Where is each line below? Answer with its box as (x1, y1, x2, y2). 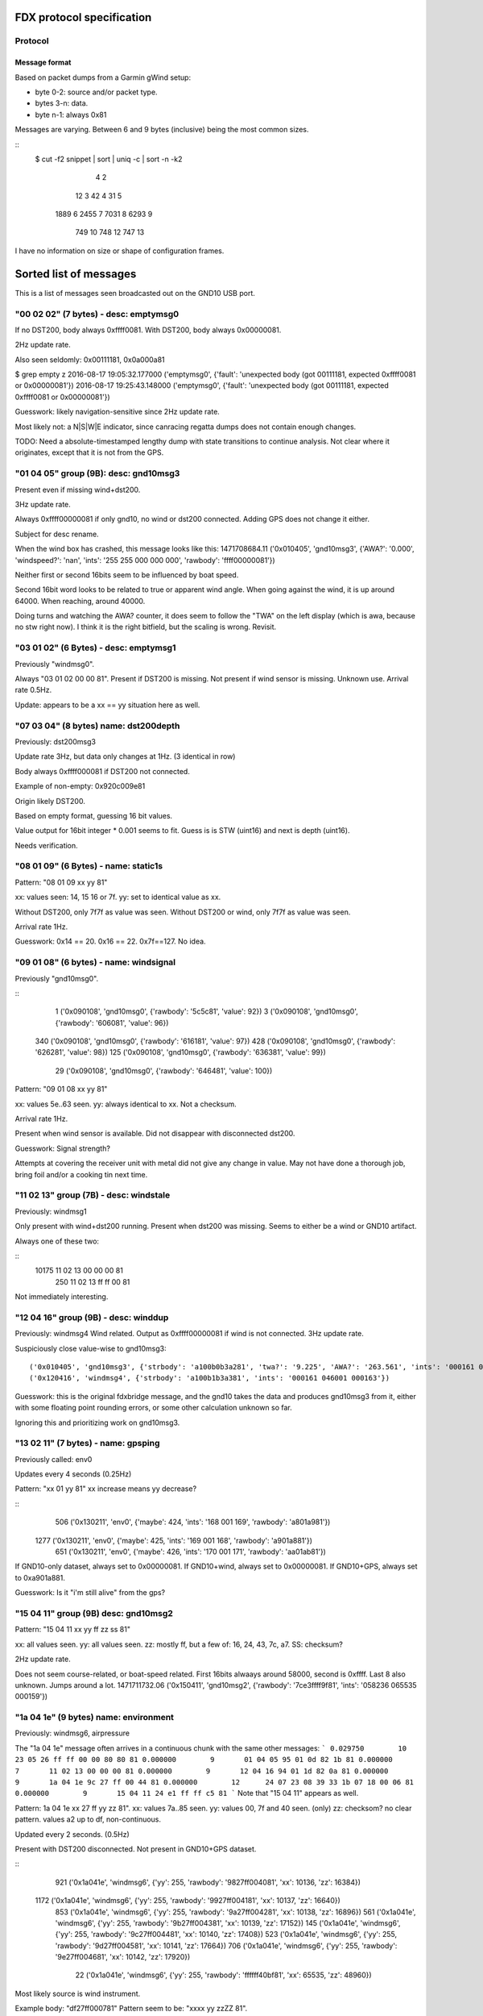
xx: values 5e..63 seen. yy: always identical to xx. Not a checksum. (14, 1099, 237, 1109)
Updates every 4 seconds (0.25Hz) (14, 1469, 132, 1479)
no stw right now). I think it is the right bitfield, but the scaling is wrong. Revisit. (14, 622, 277, 632)
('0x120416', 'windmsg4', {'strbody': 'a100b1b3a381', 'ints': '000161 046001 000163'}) (29, 1373, 390, 1383)
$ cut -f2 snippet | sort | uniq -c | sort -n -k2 (35, 154, 183, 164)
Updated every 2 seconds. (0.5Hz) (14, 1829, 130, 1839)
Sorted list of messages (14, 267, 137, 281)
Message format (14, 57, 72, 68)
